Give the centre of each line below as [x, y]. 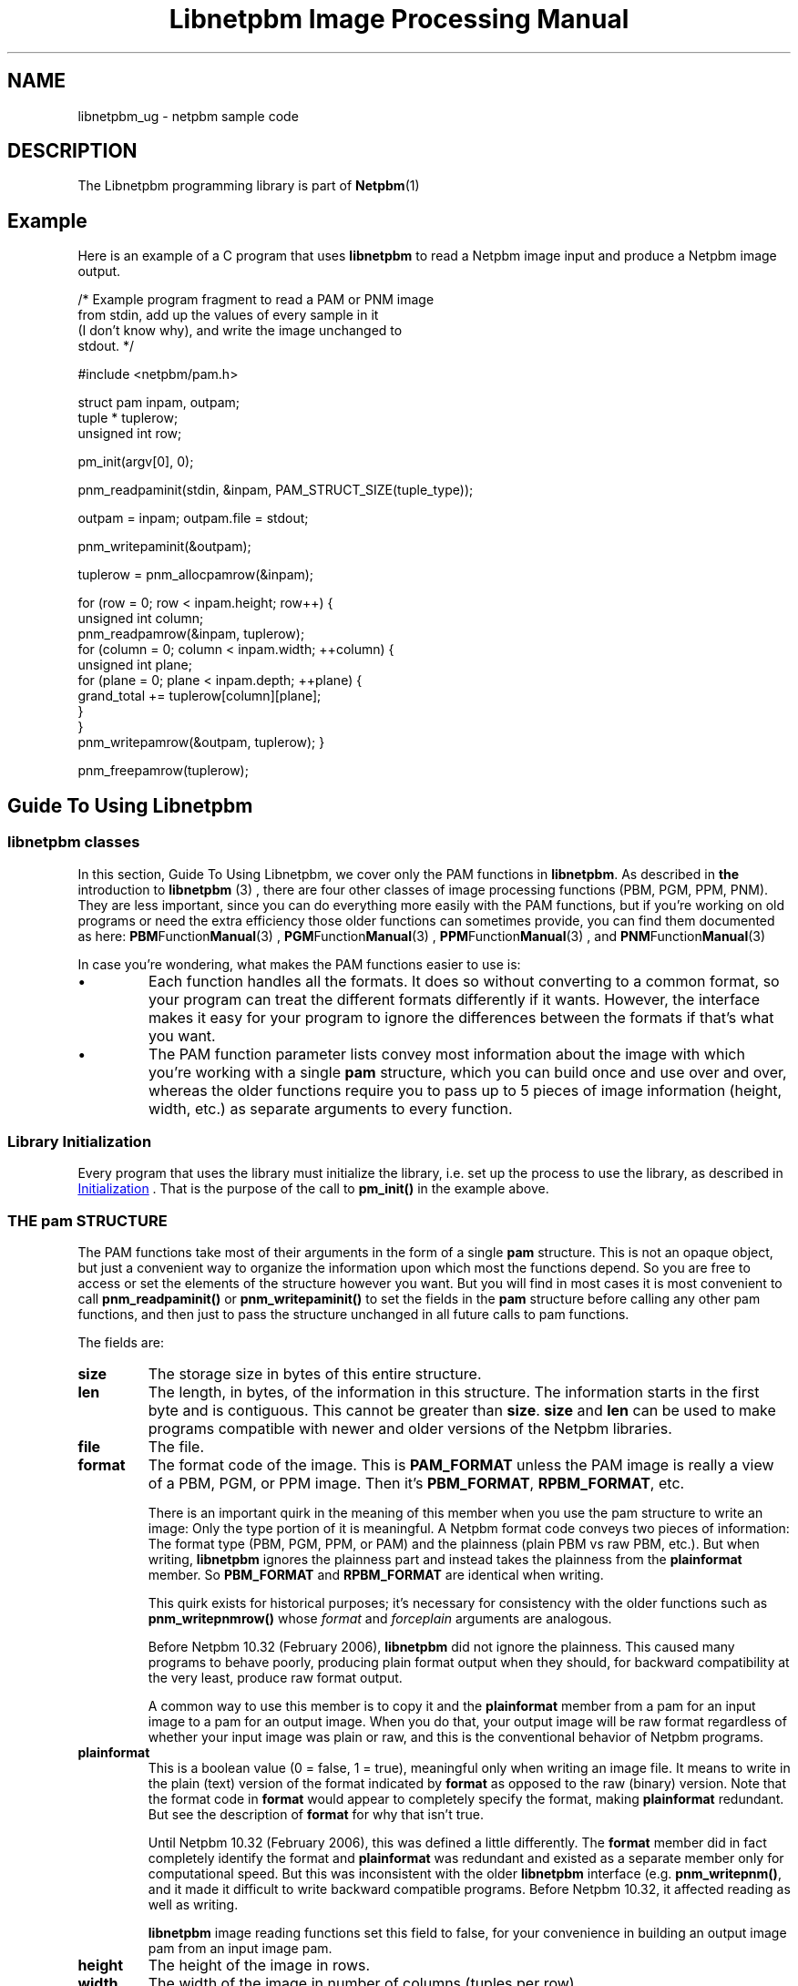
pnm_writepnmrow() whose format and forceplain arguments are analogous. [380, 1618]
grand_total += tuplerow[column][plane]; [199, 696]
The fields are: [121, 1342]
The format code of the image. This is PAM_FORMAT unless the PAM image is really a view [461, 1465]
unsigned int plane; [135, 665]
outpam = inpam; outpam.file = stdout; [193, 518]
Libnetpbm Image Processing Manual [399, 19]
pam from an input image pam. [240, 1948]
